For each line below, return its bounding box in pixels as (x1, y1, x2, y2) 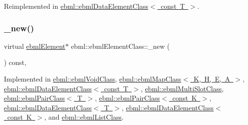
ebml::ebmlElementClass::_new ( (71, 41, 170, 51)
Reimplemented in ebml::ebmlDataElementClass (4, 1, 149, 11)
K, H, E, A (194, 74, 230, 83)
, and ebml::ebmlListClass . (44, 112, 124, 122)
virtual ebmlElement (4, 41, 66, 51)
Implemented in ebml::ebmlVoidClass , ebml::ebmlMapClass (4, 74, 181, 83)
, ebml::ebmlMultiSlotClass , (140, 83, 224, 93)
